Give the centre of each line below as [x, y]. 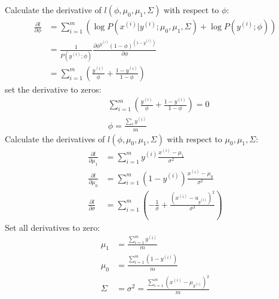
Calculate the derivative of [53, 10]
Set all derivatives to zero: [53, 227]
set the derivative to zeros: [53, 89]
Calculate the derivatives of [55, 138]
